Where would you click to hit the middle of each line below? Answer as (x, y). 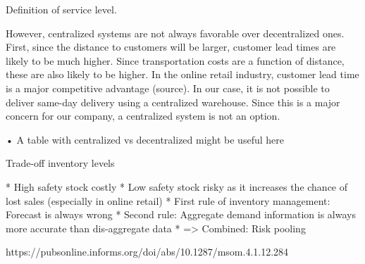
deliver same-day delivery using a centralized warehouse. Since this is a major (173, 102)
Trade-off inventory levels (60, 163)
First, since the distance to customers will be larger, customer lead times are (171, 47)
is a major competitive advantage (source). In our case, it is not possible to (168, 88)
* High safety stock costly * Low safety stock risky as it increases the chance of (177, 186)
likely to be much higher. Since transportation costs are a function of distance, (175, 60)
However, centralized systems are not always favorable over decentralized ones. (175, 33)
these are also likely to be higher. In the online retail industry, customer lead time (182, 74)
